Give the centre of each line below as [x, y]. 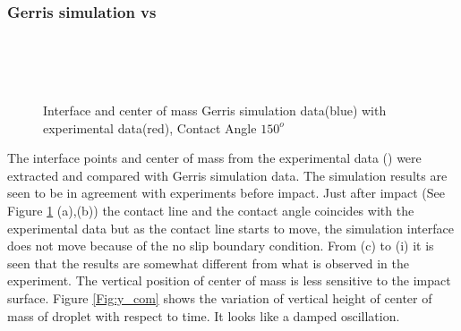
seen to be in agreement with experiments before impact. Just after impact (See [226, 193]
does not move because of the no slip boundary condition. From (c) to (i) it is [221, 246]
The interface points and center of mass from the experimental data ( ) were [214, 158]
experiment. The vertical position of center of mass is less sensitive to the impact [229, 280]
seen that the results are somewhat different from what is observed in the [208, 263]
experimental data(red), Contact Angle [150, 127]
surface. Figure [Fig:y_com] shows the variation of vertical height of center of [220, 297]
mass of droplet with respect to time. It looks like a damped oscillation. [204, 315]
